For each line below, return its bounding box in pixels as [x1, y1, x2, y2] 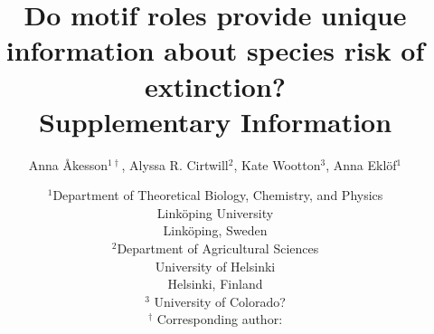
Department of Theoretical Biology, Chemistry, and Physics [52, 186, 383, 205]
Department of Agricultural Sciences [117, 239, 319, 258]
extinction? [144, 67, 287, 104]
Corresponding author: [156, 310, 283, 329]
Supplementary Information [38, 102, 392, 139]
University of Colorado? [154, 291, 286, 310]
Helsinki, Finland [167, 274, 263, 293]
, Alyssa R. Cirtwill [121, 155, 229, 174]
